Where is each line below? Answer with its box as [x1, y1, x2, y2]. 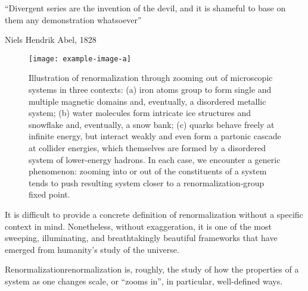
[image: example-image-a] [29, 54, 131, 63]
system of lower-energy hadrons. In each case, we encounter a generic [29, 153, 281, 165]
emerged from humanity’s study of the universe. [5, 243, 179, 255]
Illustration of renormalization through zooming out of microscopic [29, 71, 273, 84]
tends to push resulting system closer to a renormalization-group [29, 176, 265, 189]
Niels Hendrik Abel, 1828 [5, 33, 97, 46]
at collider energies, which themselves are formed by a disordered [29, 142, 266, 154]
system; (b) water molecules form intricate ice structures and [29, 107, 251, 119]
